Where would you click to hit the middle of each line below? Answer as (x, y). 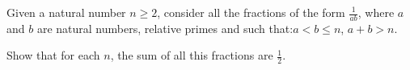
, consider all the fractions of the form (251, 12)
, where (376, 12)
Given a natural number (66, 12)
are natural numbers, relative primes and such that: (165, 28)
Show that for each (53, 55)
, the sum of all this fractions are (192, 55)
